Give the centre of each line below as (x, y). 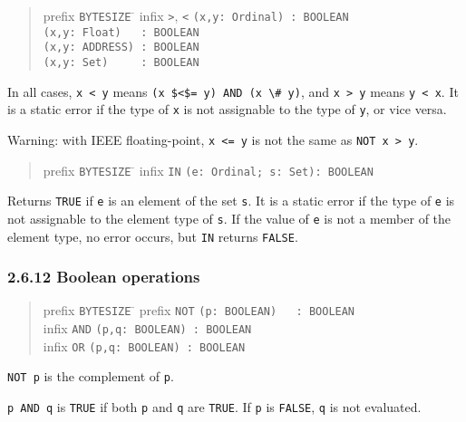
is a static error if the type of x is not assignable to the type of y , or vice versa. (227, 109)
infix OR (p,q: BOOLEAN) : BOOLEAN (144, 345)
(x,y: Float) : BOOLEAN (121, 32)
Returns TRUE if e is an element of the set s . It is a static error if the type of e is (231, 201)
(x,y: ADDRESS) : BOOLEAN (121, 48)
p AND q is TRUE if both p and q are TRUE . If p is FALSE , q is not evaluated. (214, 407)
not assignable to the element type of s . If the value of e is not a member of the (229, 218)
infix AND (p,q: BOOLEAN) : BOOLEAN (147, 328)
